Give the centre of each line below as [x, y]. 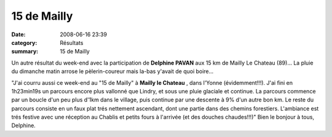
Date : [18, 34]
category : [24, 42]
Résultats [72, 42]
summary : [25, 52]
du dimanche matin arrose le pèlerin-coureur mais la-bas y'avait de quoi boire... [113, 71]
